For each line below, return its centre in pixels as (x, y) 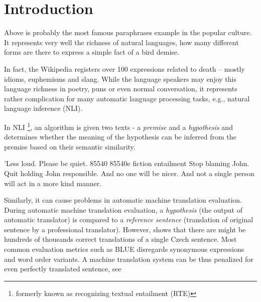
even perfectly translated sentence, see (63, 269)
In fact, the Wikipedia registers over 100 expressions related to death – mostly (124, 68)
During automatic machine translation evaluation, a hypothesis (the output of (123, 209)
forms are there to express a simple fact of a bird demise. (92, 52)
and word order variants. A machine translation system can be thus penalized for (129, 259)
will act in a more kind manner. (53, 183)
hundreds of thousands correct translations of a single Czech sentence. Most (120, 239)
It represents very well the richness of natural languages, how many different (121, 42)
